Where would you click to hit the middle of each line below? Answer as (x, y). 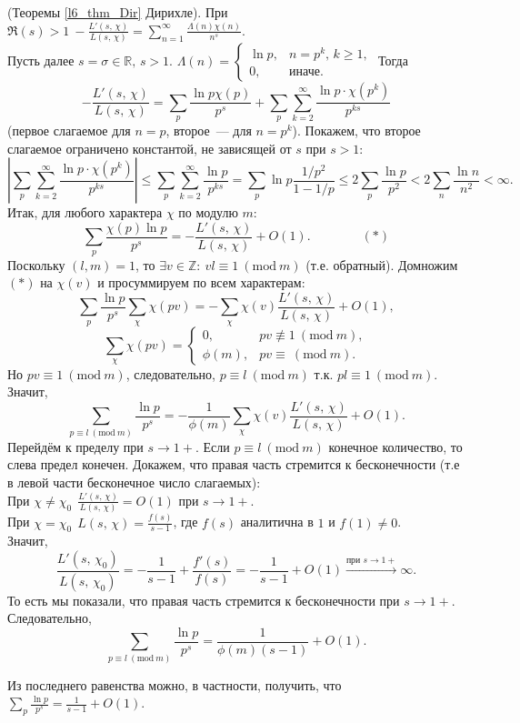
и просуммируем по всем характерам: (201, 282)
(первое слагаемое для (69, 131)
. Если (212, 446)
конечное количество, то (395, 446)
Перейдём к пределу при (75, 446)
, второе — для (209, 131)
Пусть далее (41, 60)
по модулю (208, 212)
